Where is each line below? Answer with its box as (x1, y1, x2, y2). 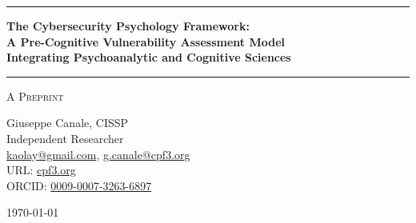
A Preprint (6, 87, 64, 104)
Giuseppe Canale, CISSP (6, 114, 129, 131)
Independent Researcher (6, 129, 124, 146)
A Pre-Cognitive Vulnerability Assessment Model (6, 33, 286, 50)
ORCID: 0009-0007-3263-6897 (6, 177, 152, 193)
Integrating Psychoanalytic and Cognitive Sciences (6, 49, 291, 66)
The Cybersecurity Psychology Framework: (6, 18, 250, 34)
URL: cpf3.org (6, 161, 76, 178)
